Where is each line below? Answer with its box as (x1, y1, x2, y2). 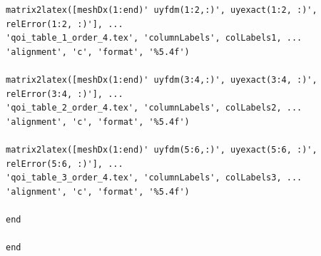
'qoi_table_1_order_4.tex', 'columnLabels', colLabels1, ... (6, 33, 302, 43)
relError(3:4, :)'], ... (6, 88, 123, 99)
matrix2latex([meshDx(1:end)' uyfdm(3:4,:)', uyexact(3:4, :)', (6, 74, 317, 85)
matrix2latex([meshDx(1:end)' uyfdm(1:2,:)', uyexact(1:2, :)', (6, 5, 317, 15)
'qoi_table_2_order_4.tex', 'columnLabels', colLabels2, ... (6, 103, 302, 113)
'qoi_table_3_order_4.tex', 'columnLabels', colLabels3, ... (6, 173, 302, 183)
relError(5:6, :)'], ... (6, 158, 123, 169)
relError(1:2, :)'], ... (6, 19, 123, 29)
